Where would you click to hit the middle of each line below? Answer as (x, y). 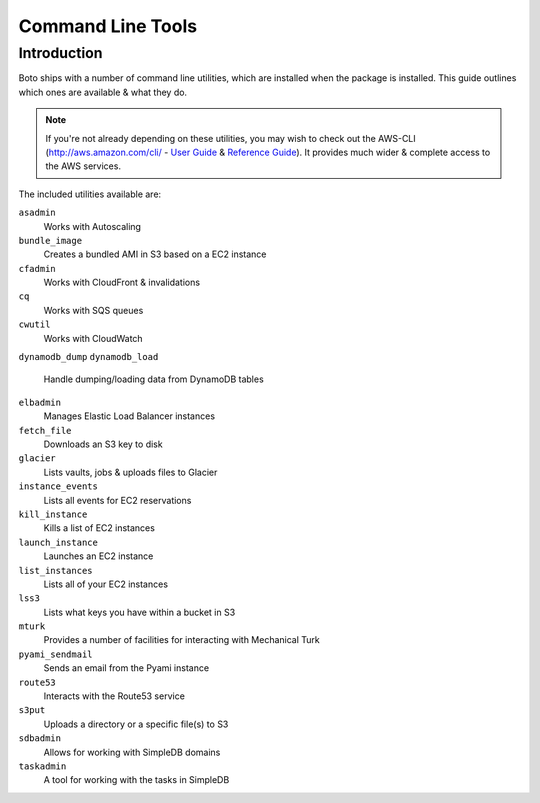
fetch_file (45, 430)
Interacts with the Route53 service (114, 696)
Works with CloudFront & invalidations (121, 282)
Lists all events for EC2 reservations (117, 500)
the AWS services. (83, 166)
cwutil (34, 324)
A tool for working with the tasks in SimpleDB (136, 780)
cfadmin (37, 268)
